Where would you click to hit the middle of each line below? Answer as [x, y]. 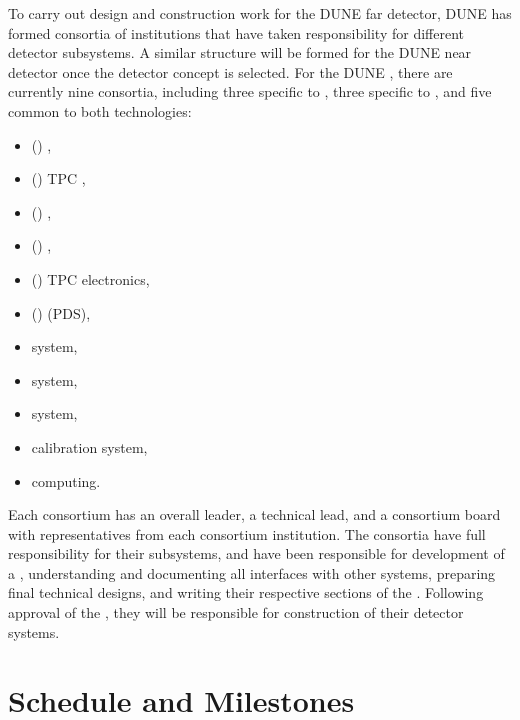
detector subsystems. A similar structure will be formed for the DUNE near [240, 52]
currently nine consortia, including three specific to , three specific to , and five [250, 91]
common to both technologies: [100, 110]
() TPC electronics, [90, 278]
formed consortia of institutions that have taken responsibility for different [236, 32]
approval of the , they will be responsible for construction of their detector [236, 612]
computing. [66, 480]
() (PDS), [61, 312]
